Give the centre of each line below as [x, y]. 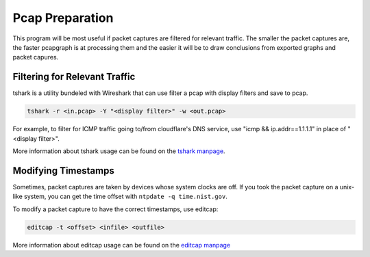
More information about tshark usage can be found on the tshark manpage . [119, 151]
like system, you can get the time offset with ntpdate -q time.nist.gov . [120, 197]
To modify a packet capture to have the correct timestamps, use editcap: [115, 209]
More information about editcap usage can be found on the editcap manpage [122, 245]
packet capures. [36, 57]
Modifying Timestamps [63, 171]
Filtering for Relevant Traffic [74, 77]
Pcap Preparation [63, 18]
